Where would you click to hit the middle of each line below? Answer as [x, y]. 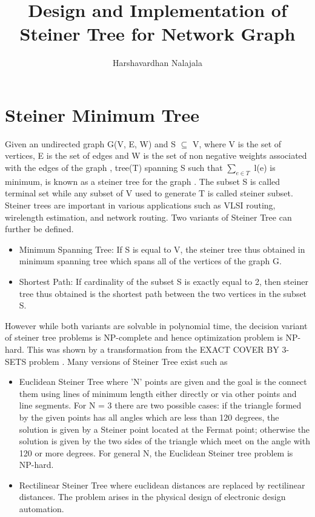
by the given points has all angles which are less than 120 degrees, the [149, 417]
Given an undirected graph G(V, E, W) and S [91, 143]
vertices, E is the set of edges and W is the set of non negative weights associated [156, 155]
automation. [41, 509]
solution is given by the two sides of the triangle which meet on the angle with [164, 441]
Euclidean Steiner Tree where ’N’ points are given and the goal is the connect [163, 382]
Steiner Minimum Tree [102, 114]
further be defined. [39, 229]
